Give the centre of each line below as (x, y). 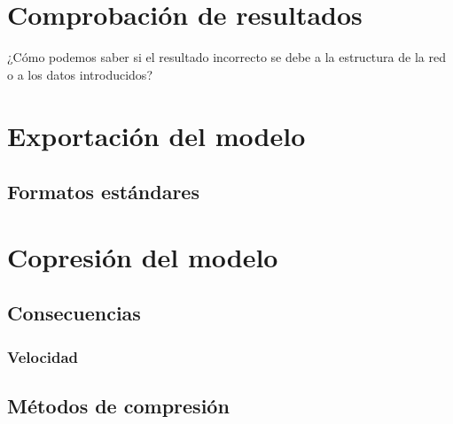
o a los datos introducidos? (80, 74)
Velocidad (43, 356)
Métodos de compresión (118, 405)
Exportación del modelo (156, 135)
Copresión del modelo (143, 256)
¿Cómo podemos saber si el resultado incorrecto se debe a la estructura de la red (226, 57)
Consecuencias (74, 313)
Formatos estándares (103, 192)
